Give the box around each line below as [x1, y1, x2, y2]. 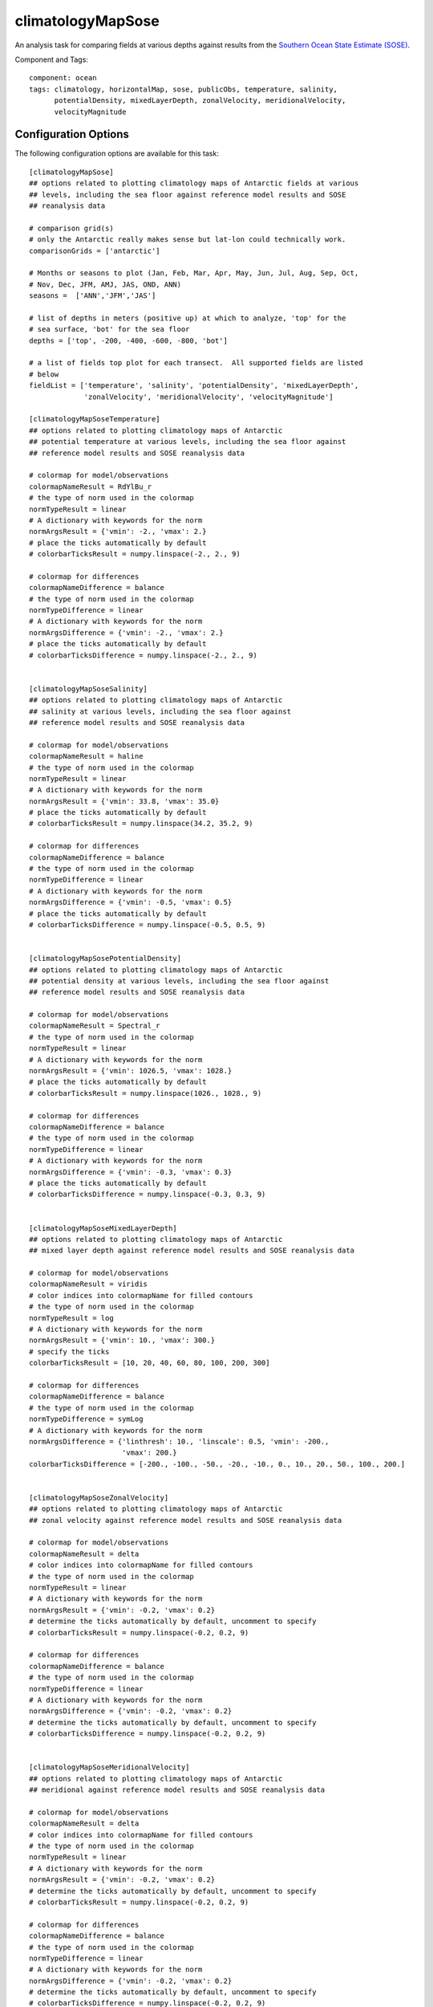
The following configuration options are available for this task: [14, 149, 220, 158]
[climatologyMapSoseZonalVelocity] [29, 1493, 169, 1502]
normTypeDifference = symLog [29, 1415, 144, 1424]
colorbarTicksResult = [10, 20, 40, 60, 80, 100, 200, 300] [29, 1358, 270, 1368]
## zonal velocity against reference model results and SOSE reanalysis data [29, 1516, 342, 1525]
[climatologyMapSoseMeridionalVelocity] [29, 1763, 190, 1772]
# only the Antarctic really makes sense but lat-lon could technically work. [29, 235, 346, 244]
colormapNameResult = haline [29, 751, 144, 761]
